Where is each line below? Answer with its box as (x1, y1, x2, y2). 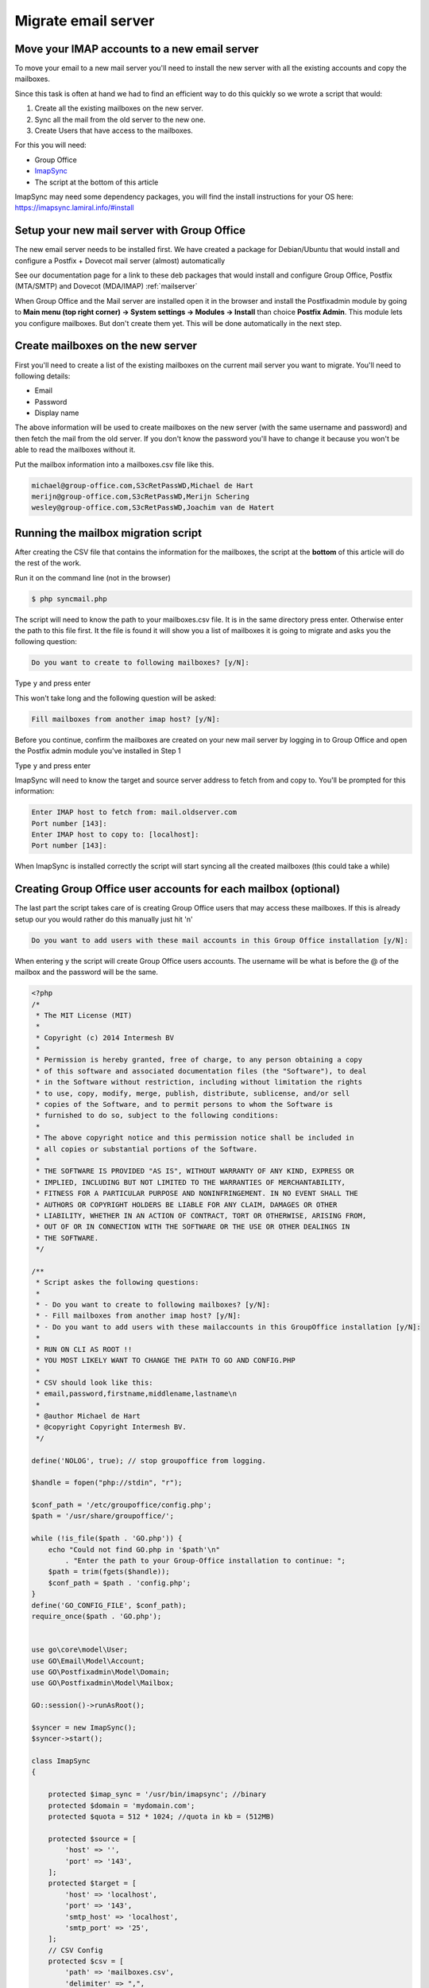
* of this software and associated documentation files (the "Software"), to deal (36, 1066, 367, 1075)
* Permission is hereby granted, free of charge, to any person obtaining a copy (36, 1055, 363, 1065)
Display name (34, 408, 79, 417)
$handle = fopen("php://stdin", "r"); (31, 1478, 183, 1487)
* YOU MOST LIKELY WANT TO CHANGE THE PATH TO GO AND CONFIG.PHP (36, 1356, 296, 1365)
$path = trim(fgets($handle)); (48, 1567, 170, 1576)
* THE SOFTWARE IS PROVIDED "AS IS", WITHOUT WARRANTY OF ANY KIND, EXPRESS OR (36, 1167, 354, 1176)
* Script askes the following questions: (36, 1278, 199, 1287)
